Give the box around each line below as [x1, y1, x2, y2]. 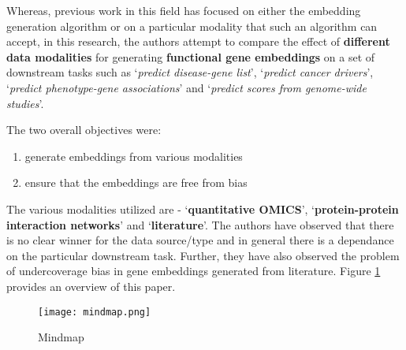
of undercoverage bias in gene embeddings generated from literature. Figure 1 [6, 262, 381, 279]
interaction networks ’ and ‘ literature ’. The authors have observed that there [6, 216, 394, 233]
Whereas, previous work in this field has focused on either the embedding [6, 2, 361, 18]
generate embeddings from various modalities [24, 147, 243, 164]
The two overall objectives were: [6, 121, 162, 138]
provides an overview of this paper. [6, 277, 176, 294]
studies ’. [6, 95, 44, 111]
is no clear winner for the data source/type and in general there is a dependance [6, 232, 394, 248]
